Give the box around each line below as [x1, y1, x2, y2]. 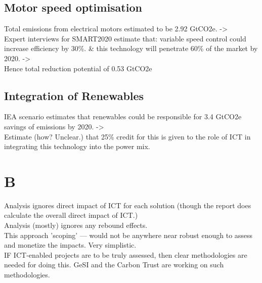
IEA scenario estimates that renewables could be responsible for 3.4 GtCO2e [4, 111, 242, 122]
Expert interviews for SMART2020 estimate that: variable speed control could [4, 33, 246, 43]
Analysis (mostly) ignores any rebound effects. [4, 220, 148, 230]
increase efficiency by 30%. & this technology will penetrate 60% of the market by [4, 43, 258, 54]
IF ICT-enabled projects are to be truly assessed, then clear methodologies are [4, 249, 247, 260]
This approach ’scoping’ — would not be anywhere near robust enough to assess [4, 229, 253, 240]
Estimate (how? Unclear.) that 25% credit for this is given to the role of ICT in [4, 131, 251, 141]
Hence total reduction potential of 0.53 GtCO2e [4, 63, 152, 73]
